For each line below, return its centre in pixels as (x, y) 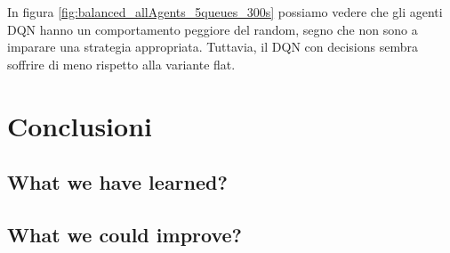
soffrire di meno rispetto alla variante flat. (121, 64)
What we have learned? (117, 182)
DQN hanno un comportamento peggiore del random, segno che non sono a (213, 29)
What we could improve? (125, 234)
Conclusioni (80, 125)
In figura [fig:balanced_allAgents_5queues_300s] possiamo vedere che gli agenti (225, 12)
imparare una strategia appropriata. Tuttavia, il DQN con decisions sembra (213, 47)
